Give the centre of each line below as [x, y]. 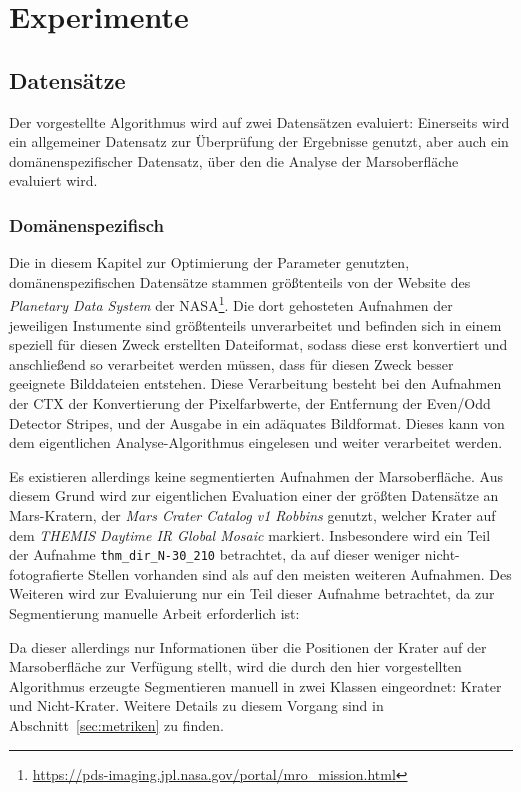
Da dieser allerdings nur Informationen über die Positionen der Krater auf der [248, 646]
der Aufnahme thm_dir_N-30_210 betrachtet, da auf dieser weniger [215, 554]
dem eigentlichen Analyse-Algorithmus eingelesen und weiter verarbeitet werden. [256, 442]
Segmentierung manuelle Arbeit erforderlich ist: [154, 612]
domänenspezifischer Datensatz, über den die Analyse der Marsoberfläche [234, 160]
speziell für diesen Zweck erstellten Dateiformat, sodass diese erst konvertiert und [258, 344]
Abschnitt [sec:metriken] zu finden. [116, 724]
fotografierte [46, 573]
